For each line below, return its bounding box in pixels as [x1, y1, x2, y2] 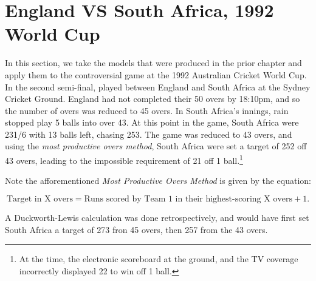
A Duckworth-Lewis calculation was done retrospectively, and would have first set [5, 211, 309, 223]
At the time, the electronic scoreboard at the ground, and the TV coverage [19, 252, 298, 265]
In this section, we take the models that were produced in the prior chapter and [5, 56, 302, 69]
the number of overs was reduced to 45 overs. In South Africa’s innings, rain [5, 104, 289, 117]
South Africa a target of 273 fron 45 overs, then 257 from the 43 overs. [5, 223, 268, 235]
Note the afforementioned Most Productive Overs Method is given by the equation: [5, 174, 311, 187]
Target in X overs [6, 194, 73, 203]
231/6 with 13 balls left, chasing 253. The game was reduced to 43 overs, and [5, 127, 292, 140]
